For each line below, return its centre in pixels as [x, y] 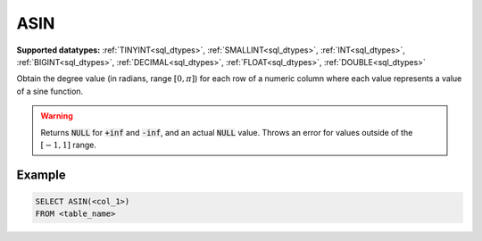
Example [41, 175]
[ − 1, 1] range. [69, 145]
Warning [57, 116]
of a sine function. [50, 91]
